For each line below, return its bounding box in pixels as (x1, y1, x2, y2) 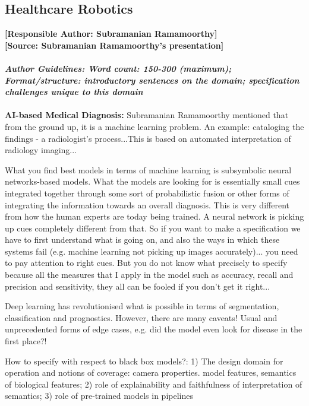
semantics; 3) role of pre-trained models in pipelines (5, 389, 193, 402)
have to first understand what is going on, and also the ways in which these (5, 233, 280, 246)
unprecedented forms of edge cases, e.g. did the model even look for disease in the (5, 323, 302, 335)
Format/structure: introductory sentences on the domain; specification (5, 74, 299, 86)
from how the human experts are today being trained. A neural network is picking (5, 210, 304, 223)
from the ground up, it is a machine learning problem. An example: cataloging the (5, 120, 304, 132)
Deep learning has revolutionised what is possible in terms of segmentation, (5, 300, 279, 312)
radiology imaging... (5, 144, 77, 156)
